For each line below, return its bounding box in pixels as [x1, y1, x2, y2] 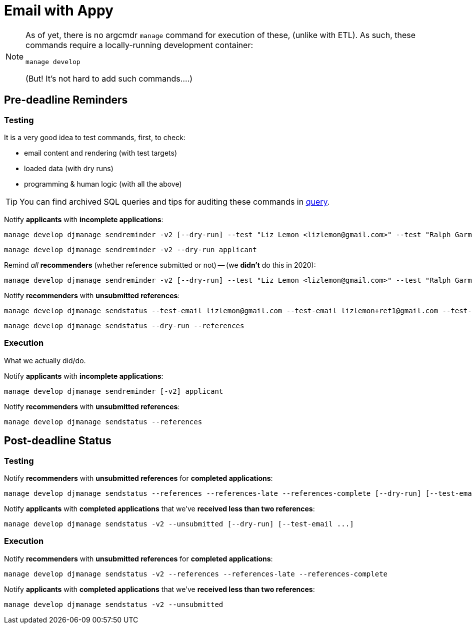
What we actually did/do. [4, 356, 86, 365]
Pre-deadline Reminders [4, 94, 128, 107]
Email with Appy [4, 2, 113, 19]
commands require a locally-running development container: [25, 40, 253, 50]
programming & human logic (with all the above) [24, 179, 182, 188]
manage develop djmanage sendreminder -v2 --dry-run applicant [4, 245, 257, 254]
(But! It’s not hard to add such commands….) [25, 73, 193, 84]
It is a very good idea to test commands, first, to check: [4, 133, 185, 142]
